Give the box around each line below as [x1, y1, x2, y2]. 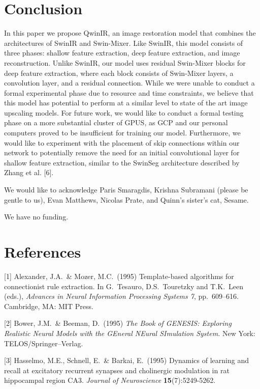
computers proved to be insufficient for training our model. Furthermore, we [4, 127, 241, 138]
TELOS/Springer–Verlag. [4, 338, 83, 348]
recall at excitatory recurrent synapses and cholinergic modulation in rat [4, 365, 230, 375]
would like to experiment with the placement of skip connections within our [4, 137, 240, 148]
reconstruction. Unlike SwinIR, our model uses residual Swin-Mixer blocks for [4, 57, 246, 68]
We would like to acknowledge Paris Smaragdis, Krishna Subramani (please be [4, 184, 248, 195]
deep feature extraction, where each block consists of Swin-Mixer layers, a [4, 67, 234, 78]
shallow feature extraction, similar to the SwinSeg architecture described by [4, 157, 240, 168]
